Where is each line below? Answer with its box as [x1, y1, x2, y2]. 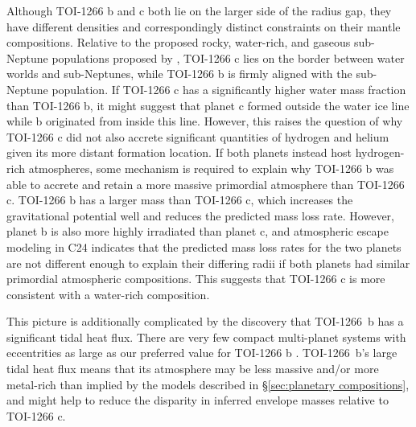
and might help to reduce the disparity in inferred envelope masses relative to [6, 392, 389, 409]
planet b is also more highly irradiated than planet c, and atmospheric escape [6, 223, 389, 240]
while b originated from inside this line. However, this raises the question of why [6, 113, 403, 129]
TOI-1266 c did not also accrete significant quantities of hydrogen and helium [6, 128, 389, 145]
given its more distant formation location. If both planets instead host [6, 144, 352, 161]
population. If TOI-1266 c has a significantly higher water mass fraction [51, 80, 406, 97]
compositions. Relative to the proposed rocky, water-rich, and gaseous [6, 34, 351, 51]
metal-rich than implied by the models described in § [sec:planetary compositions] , [6, 376, 410, 392]
